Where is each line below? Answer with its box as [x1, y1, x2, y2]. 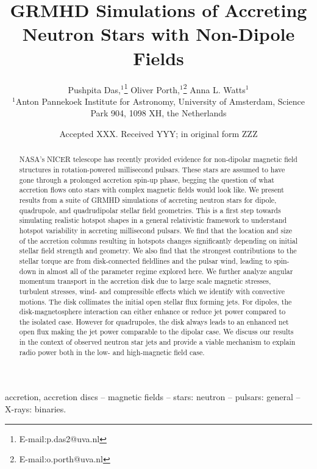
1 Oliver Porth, [124, 81, 180, 96]
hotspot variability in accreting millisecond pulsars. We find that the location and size [19, 225, 293, 235]
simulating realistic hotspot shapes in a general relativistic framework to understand [19, 215, 287, 225]
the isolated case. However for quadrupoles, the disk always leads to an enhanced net [19, 316, 289, 326]
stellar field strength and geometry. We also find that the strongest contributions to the [19, 245, 297, 256]
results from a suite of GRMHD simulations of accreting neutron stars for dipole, [19, 194, 277, 205]
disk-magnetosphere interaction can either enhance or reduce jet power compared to [19, 306, 286, 317]
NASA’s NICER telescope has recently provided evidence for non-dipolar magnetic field [19, 154, 297, 164]
